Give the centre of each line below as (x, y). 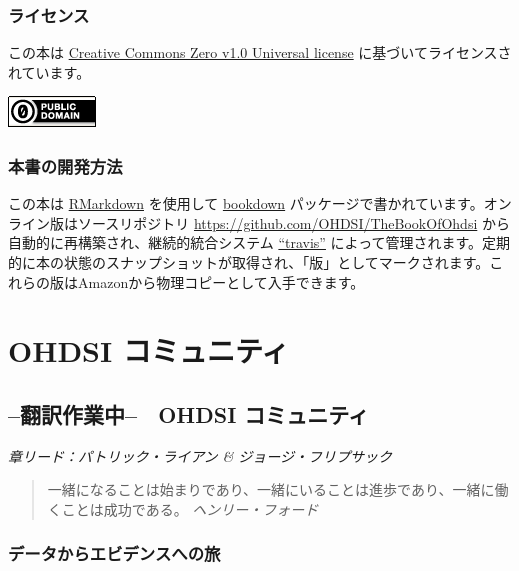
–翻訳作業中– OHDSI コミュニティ (189, 413)
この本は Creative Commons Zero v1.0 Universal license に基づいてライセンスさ (260, 52)
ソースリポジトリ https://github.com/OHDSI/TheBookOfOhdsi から (293, 222)
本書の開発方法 (65, 165)
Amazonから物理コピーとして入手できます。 (221, 281)
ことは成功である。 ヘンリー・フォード (190, 508)
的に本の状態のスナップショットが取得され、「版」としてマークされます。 (249, 262)
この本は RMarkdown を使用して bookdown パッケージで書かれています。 (246, 203)
